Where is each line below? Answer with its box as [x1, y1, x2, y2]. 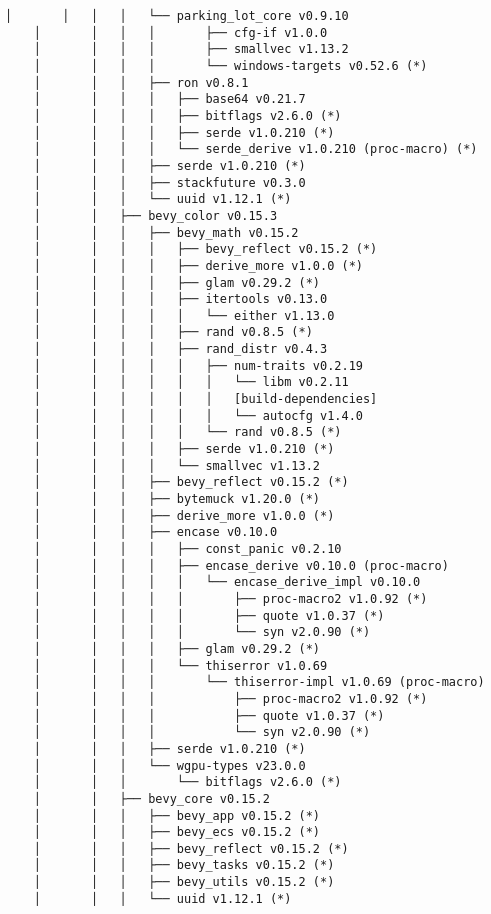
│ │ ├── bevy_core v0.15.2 [33, 791, 270, 806]
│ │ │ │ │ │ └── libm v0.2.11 [33, 375, 349, 390]
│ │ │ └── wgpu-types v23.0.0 [33, 758, 306, 773]
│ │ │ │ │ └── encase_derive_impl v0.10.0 [33, 575, 421, 590]
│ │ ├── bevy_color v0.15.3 [33, 208, 278, 223]
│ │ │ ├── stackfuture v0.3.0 [33, 175, 306, 190]
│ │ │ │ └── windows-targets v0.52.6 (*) [33, 58, 428, 73]
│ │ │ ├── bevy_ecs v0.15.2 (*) [33, 825, 320, 840]
